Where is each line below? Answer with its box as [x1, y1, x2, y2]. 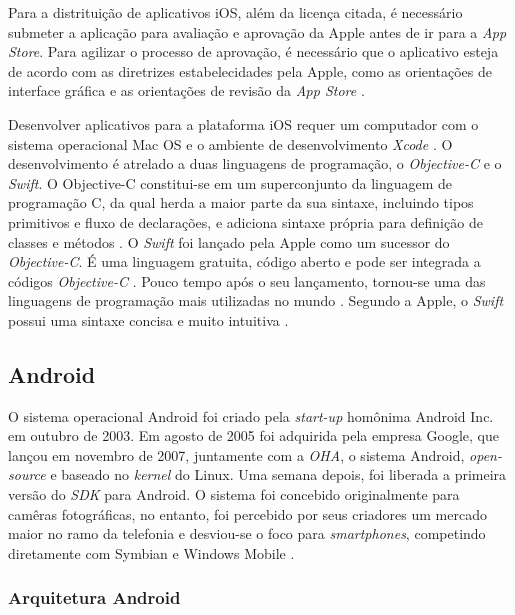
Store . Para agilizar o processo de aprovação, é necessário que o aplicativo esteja [8, 41, 499, 62]
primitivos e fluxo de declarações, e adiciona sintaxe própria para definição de [8, 211, 483, 232]
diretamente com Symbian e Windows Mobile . [8, 542, 295, 563]
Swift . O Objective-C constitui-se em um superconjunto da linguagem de [8, 172, 453, 193]
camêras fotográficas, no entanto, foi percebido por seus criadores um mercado [8, 503, 487, 524]
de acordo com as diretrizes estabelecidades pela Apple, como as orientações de [8, 60, 492, 81]
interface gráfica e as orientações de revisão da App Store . [8, 80, 365, 101]
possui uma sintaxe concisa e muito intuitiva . [8, 309, 289, 330]
